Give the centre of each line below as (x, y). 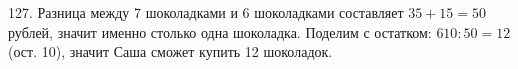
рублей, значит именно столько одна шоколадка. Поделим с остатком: (220, 31)
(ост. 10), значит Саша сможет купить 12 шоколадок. (170, 51)
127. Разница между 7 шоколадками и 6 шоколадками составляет (206, 12)
